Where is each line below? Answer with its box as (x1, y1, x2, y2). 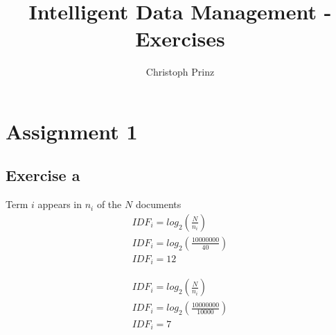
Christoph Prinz (145, 65, 215, 79)
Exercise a (6, 164, 80, 186)
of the (96, 197, 122, 212)
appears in (37, 197, 82, 212)
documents (135, 197, 182, 212)
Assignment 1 (6, 117, 138, 145)
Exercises (135, 24, 225, 53)
